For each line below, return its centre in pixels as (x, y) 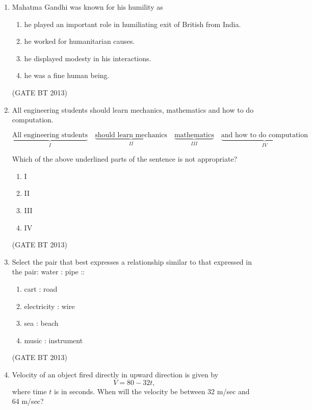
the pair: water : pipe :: (48, 272)
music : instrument (54, 340)
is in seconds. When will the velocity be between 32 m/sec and (152, 391)
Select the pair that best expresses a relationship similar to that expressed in (132, 261)
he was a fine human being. (67, 75)
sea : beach (41, 323)
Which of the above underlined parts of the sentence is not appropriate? (125, 159)
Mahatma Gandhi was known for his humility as (87, 7)
